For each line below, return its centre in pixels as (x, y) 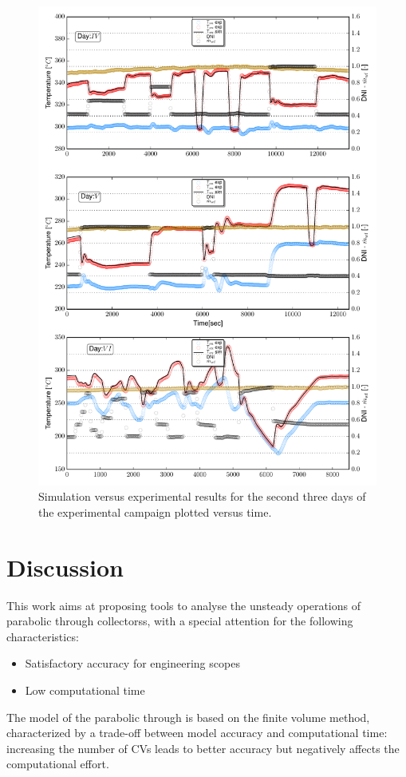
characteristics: (43, 636)
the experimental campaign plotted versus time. (155, 511)
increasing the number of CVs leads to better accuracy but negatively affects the (203, 748)
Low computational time (85, 690)
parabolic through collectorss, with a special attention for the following (180, 621)
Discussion (65, 567)
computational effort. (58, 764)
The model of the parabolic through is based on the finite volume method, (188, 717)
